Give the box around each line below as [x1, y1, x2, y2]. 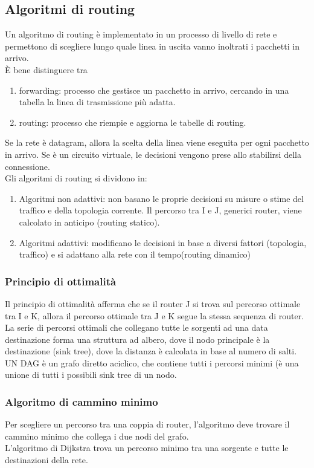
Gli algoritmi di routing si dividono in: [5, 172, 147, 184]
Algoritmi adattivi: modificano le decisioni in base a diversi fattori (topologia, [19, 236, 307, 249]
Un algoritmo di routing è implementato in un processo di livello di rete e [5, 28, 277, 41]
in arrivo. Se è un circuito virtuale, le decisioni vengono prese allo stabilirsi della [5, 148, 301, 160]
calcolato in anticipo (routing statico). [19, 215, 160, 228]
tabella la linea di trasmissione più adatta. [19, 96, 176, 108]
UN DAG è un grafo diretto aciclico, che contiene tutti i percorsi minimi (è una [5, 356, 299, 369]
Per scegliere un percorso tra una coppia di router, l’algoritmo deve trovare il [5, 418, 290, 431]
